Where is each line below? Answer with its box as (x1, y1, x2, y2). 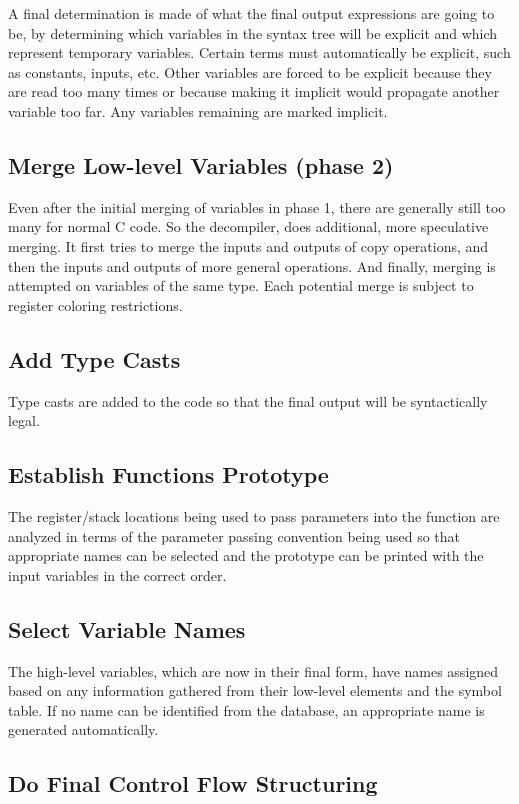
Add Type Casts (8, 343, 181, 374)
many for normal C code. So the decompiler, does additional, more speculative (8, 216, 489, 237)
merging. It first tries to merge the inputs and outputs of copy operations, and (8, 235, 489, 256)
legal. (8, 410, 40, 431)
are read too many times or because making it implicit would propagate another (8, 81, 500, 102)
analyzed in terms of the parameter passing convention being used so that (8, 525, 460, 546)
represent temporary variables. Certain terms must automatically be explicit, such (8, 42, 511, 63)
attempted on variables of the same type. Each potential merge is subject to (8, 275, 474, 296)
